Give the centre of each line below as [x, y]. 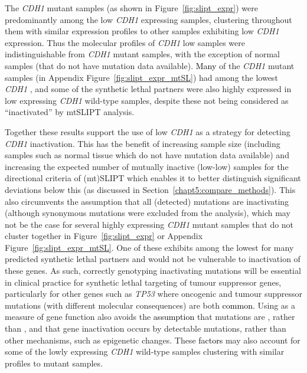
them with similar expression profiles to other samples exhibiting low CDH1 [142, 31]
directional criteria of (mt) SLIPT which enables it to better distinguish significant [153, 178]
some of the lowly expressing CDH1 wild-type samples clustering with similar [145, 351]
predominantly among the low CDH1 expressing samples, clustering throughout [148, 19]
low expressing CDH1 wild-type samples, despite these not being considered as [147, 100]
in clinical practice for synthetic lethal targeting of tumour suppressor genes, [143, 282]
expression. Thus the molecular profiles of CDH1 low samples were [125, 42]
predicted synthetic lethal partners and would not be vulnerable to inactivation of [153, 259]
